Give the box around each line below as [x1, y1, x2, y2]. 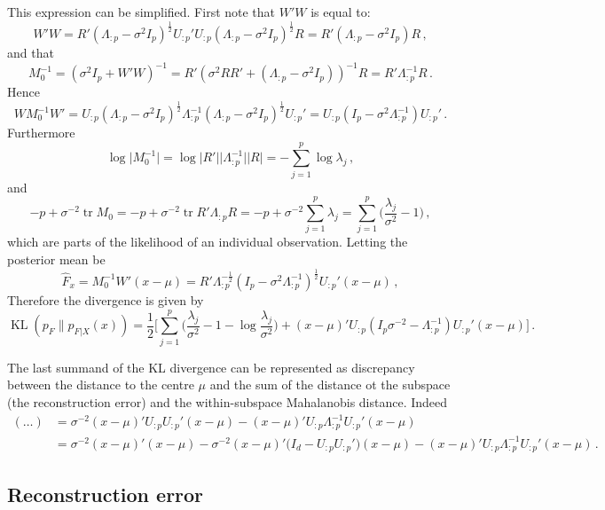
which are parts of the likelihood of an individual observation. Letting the [7, 232, 408, 251]
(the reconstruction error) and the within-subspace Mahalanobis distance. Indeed [7, 392, 448, 411]
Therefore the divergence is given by [7, 290, 204, 309]
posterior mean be [7, 250, 106, 269]
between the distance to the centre [7, 375, 194, 394]
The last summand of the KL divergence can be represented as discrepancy [7, 357, 415, 376]
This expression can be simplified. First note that [7, 3, 276, 20]
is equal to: [310, 3, 371, 20]
